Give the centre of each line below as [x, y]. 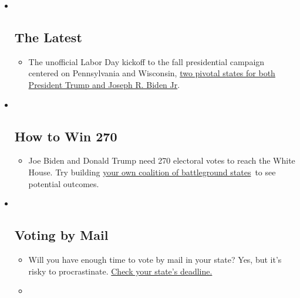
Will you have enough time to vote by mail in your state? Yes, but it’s [155, 259]
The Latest [48, 37]
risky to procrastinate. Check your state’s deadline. [120, 271]
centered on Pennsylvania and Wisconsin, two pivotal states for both [152, 73]
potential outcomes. [64, 183]
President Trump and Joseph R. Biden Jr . [104, 84]
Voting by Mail [61, 235]
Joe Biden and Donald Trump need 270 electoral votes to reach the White [162, 160]
